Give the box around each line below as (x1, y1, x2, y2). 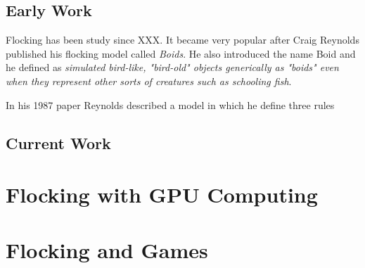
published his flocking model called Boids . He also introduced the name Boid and (6, 46, 356, 60)
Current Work (6, 132, 111, 153)
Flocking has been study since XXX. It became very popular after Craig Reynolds (6, 32, 359, 47)
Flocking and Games (6, 235, 208, 264)
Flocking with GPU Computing (6, 180, 318, 209)
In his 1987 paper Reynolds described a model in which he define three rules (6, 97, 335, 112)
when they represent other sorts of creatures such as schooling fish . (6, 73, 292, 88)
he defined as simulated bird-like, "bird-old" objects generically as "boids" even (6, 60, 339, 75)
